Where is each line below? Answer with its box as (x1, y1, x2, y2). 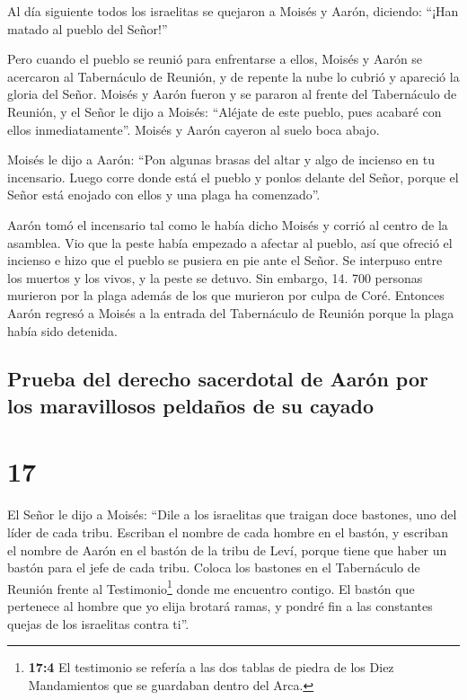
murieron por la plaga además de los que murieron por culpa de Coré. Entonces (7, 286, 445, 305)
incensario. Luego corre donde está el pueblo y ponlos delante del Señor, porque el (7, 167, 459, 186)
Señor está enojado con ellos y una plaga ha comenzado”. (7, 185, 321, 204)
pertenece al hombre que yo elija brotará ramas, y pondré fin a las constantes (7, 597, 433, 616)
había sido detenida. (7, 321, 118, 340)
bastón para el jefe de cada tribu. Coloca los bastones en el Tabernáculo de (7, 558, 420, 577)
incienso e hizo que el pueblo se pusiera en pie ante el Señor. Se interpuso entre (7, 251, 443, 270)
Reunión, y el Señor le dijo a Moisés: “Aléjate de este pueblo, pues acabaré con (7, 102, 442, 120)
